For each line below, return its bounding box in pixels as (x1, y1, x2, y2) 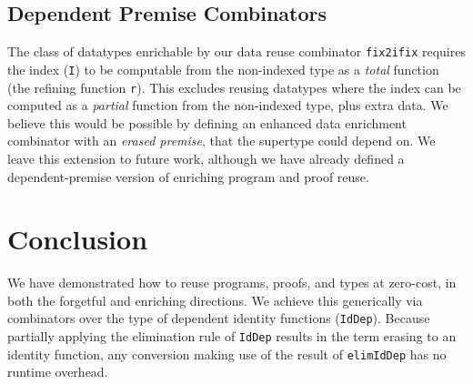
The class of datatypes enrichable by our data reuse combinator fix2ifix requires (7, 42, 466, 61)
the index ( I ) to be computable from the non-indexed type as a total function (7, 59, 439, 78)
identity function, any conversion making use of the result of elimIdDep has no (7, 344, 447, 363)
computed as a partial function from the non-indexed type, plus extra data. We (7, 96, 448, 115)
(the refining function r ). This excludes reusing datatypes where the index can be (7, 77, 461, 96)
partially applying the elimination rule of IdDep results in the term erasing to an (7, 327, 457, 346)
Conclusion (7, 220, 148, 258)
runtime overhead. (7, 362, 108, 381)
